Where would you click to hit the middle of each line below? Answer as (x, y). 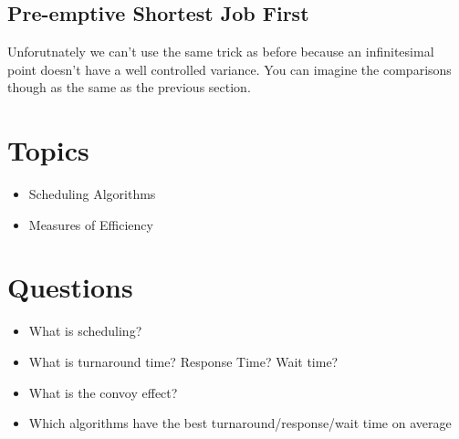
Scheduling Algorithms (92, 194)
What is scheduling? (85, 331)
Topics (48, 150)
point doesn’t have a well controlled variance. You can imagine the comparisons (229, 69)
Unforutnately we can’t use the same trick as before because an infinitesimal (221, 52)
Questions (70, 287)
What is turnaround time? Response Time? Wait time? (183, 362)
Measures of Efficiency (91, 224)
